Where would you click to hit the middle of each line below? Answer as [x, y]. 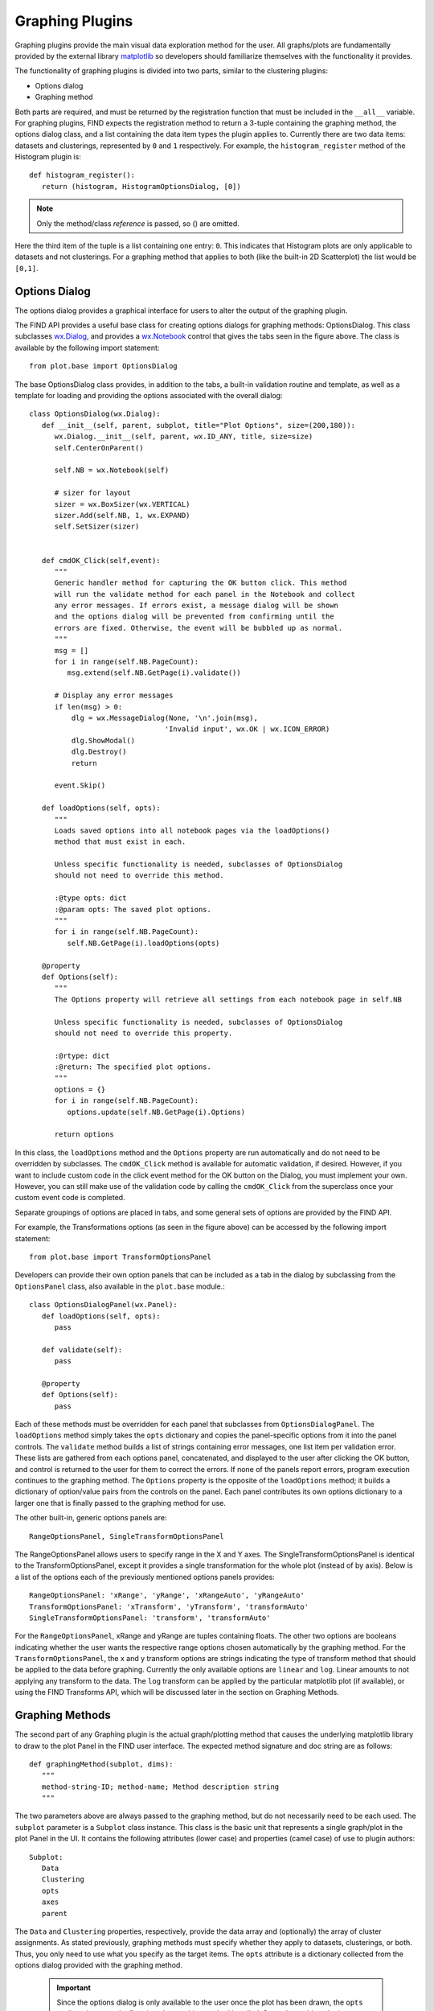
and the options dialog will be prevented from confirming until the [194, 617]
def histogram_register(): [82, 175]
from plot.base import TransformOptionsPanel [121, 1256]
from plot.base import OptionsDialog [104, 366]
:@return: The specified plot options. [133, 1067]
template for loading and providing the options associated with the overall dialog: [149, 396]
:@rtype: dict [82, 1055]
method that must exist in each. [120, 842]
